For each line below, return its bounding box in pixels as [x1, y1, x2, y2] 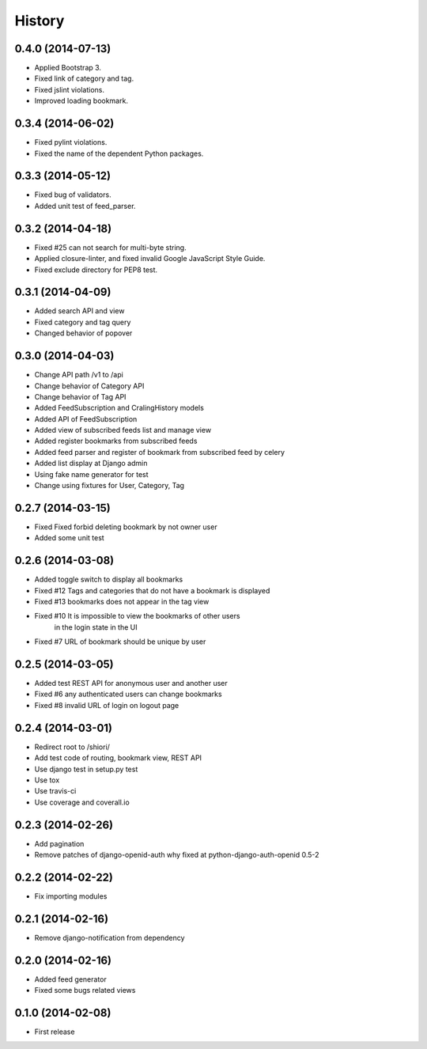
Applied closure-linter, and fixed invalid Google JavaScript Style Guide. [34, 254, 266, 263]
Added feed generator [34, 974, 107, 984]
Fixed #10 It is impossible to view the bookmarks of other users [34, 612, 240, 621]
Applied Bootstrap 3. [34, 63, 102, 73]
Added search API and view [34, 306, 125, 316]
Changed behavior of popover [34, 328, 133, 338]
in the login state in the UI [54, 622, 138, 632]
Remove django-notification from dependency [34, 933, 185, 942]
